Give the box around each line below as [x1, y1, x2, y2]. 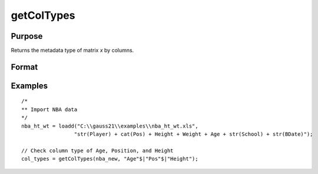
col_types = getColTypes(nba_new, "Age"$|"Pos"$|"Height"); [21, 156, 198, 162]
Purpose [11, 31, 43, 41]
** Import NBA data [21, 106, 78, 113]
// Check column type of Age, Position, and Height [21, 147, 174, 154]
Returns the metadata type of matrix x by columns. [11, 47, 134, 54]
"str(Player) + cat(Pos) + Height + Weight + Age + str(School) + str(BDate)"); [74, 131, 313, 138]
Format [11, 62, 38, 72]
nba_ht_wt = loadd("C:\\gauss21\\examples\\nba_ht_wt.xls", [21, 122, 198, 129]
